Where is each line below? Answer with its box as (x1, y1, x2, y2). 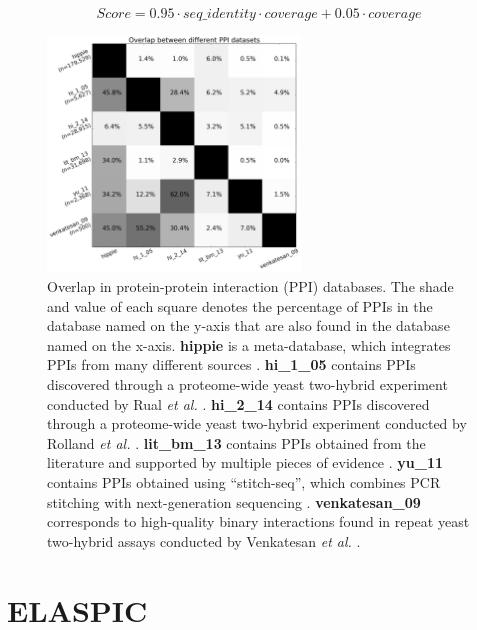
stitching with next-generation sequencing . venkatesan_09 (47, 491, 421, 512)
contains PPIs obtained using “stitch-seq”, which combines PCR (47, 472, 441, 493)
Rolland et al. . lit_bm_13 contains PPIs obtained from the (47, 432, 426, 453)
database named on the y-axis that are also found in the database (47, 315, 450, 336)
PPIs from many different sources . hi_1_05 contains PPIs (47, 354, 416, 375)
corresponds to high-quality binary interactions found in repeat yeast (47, 511, 470, 532)
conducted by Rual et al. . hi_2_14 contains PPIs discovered (47, 393, 430, 414)
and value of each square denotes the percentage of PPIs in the (47, 295, 433, 316)
